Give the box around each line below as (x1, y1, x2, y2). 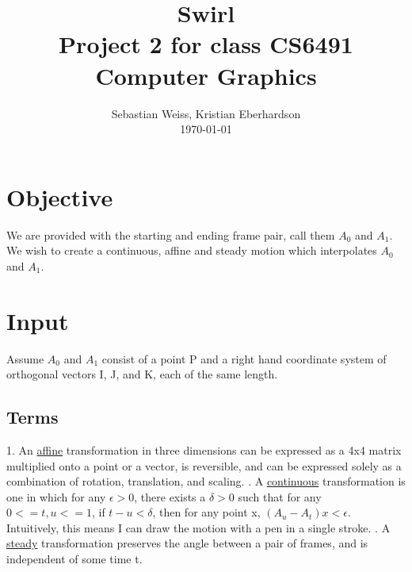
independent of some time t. (6, 551, 143, 567)
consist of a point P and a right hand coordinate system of (101, 350, 387, 367)
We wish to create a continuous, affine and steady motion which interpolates (6, 242, 377, 259)
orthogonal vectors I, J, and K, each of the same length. (6, 366, 278, 382)
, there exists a (134, 488, 206, 505)
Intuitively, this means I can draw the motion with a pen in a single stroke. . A (6, 519, 391, 536)
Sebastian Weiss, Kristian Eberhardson (111, 105, 301, 121)
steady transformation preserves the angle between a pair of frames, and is (6, 535, 368, 551)
